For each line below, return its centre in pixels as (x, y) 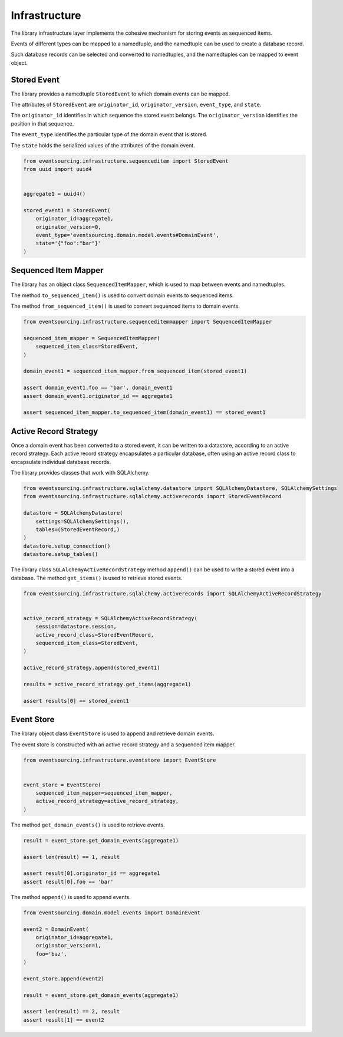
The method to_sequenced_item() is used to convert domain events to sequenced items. (122, 295)
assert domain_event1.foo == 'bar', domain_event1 (98, 388)
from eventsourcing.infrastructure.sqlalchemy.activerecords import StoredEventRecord (152, 496)
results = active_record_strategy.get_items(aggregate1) (107, 684)
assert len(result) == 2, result (72, 1012)
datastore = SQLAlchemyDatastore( (73, 513)
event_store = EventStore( (62, 785)
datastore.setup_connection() (67, 546)
